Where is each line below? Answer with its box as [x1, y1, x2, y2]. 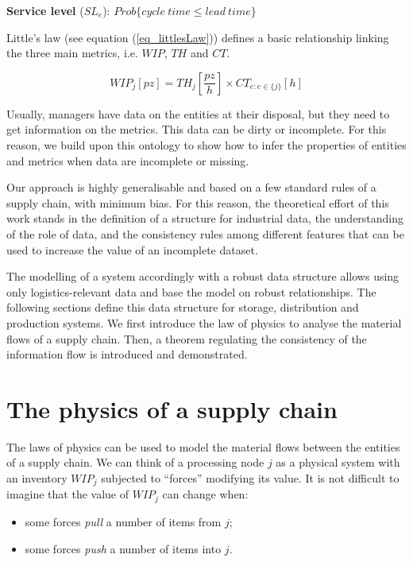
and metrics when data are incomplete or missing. [6, 152, 249, 169]
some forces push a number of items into [25, 540, 222, 556]
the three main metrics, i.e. [6, 45, 138, 61]
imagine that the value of [6, 486, 129, 502]
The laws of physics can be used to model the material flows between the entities [6, 438, 400, 455]
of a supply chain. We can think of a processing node [6, 454, 264, 471]
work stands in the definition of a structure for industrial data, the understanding [6, 210, 404, 227]
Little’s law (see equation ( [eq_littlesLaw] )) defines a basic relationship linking [6, 29, 389, 45]
